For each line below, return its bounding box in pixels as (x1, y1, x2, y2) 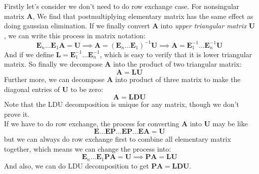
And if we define (4, 49, 54, 59)
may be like (212, 118, 248, 129)
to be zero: (70, 84, 103, 94)
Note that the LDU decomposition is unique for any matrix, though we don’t (4, 99, 239, 109)
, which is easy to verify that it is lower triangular (100, 49, 252, 59)
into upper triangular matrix (160, 20, 247, 31)
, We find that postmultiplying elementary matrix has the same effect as (32, 10, 254, 21)
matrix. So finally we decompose (4, 59, 103, 69)
